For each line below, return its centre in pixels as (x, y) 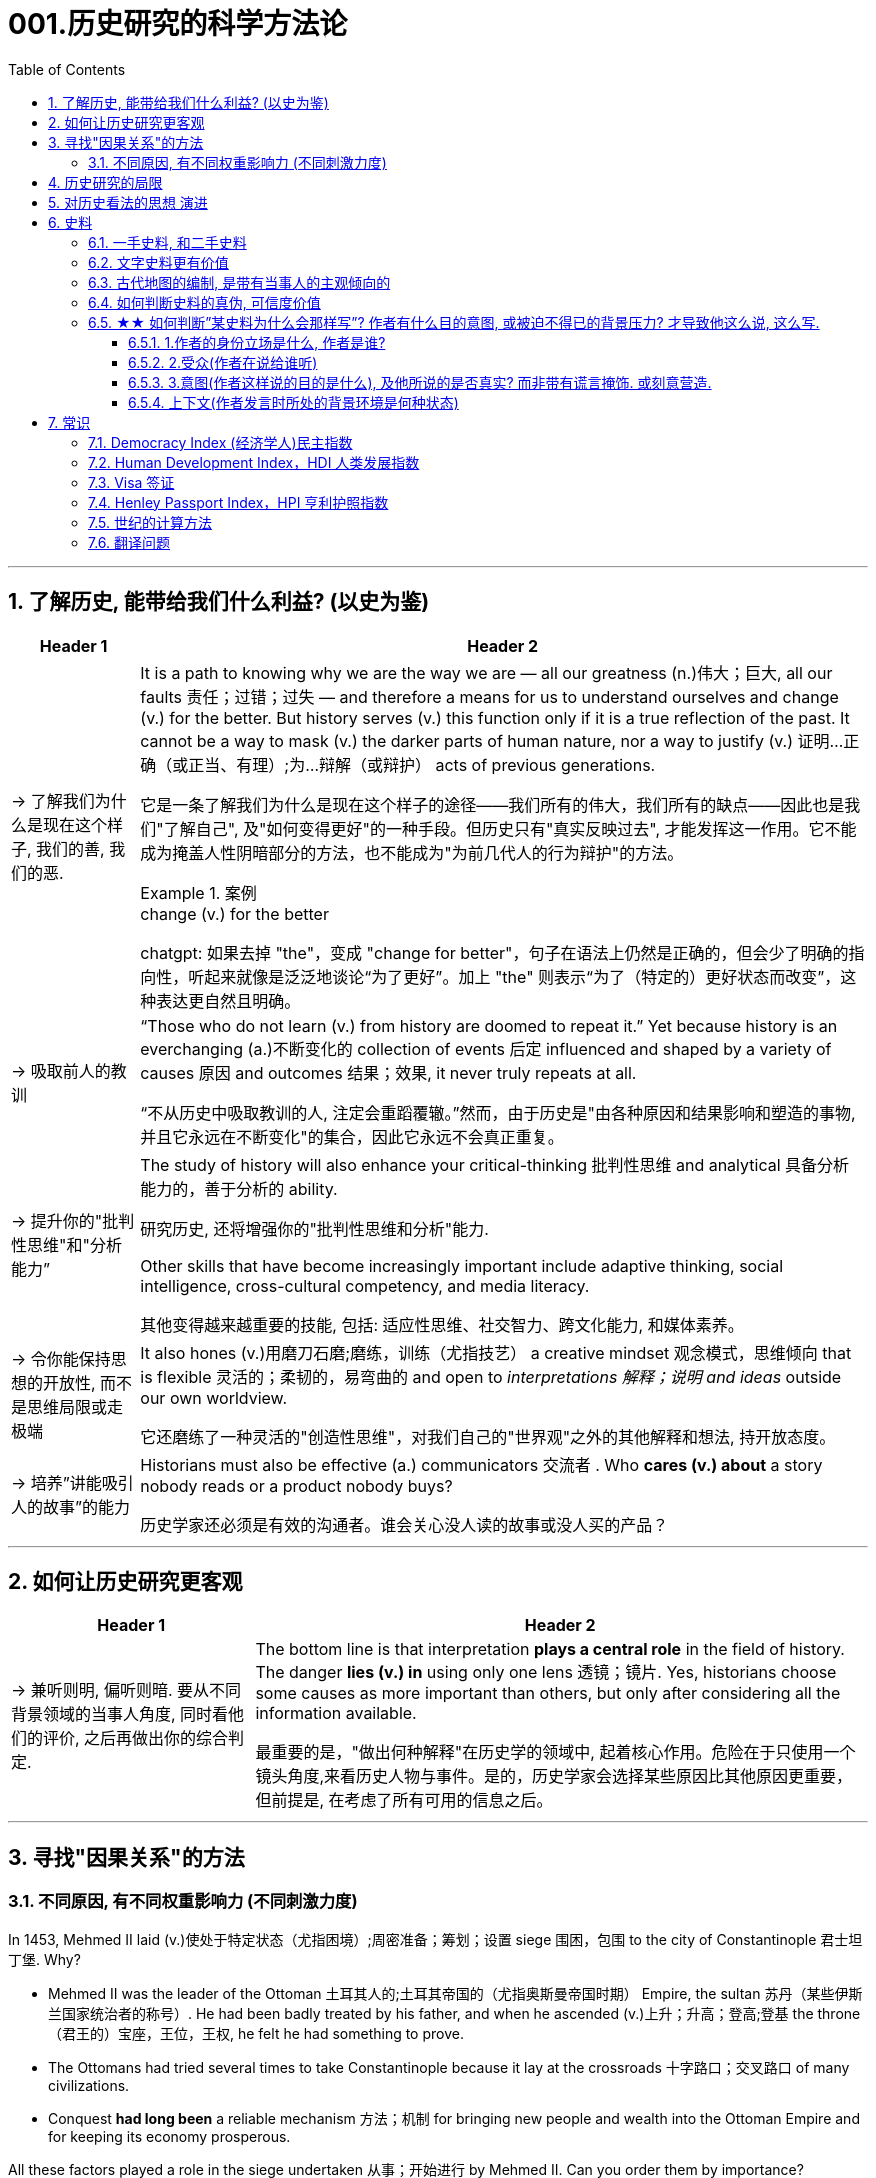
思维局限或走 (75, 1406)
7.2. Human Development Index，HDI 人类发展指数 (254, 462)
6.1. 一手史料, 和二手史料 (167, 242)
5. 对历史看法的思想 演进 (128, 202)
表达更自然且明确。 (228, 1000)
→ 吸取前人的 (61, 1070)
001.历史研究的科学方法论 (178, 24)
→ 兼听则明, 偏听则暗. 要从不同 (126, 1690)
